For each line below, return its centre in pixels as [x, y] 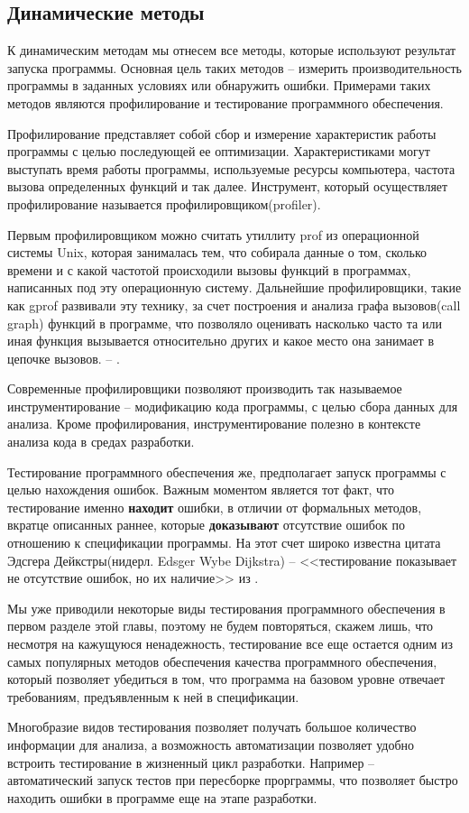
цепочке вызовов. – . [64, 358]
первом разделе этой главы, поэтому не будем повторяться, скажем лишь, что [221, 626]
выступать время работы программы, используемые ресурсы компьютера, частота [231, 168]
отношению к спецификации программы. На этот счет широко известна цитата [224, 543]
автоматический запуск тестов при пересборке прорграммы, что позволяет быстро [233, 780]
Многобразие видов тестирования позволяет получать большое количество [212, 727]
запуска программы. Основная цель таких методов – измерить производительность [235, 67]
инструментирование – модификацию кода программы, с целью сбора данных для [233, 406]
